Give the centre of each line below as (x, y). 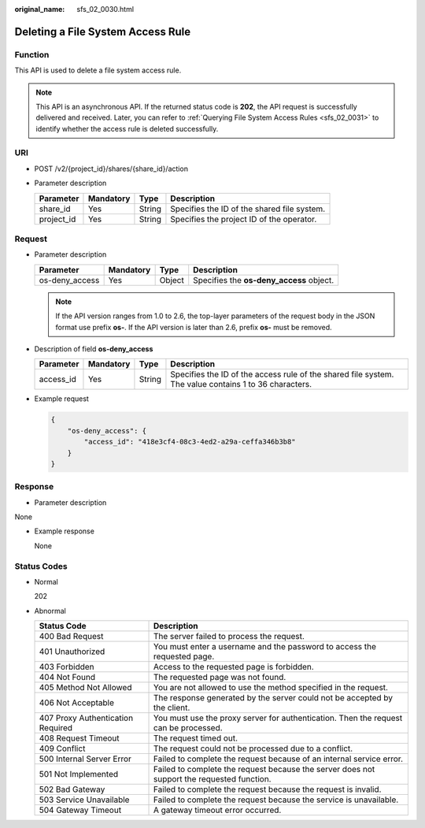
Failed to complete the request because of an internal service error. (278, 759)
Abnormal (50, 611)
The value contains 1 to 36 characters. (241, 384)
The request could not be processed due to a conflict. (253, 748)
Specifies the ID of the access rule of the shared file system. (282, 374)
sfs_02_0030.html (105, 9)
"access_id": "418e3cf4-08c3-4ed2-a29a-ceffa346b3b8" (190, 442)
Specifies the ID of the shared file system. (248, 209)
